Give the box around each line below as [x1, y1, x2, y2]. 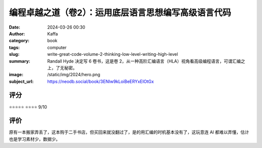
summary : [9, 58, 31, 64]
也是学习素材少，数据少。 [9, 136, 60, 142]
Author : [9, 31, 25, 36]
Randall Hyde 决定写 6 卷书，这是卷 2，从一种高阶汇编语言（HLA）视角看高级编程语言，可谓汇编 [47, 58, 241, 64]
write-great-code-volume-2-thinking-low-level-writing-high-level [47, 51, 178, 57]
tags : [9, 44, 20, 50]
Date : [9, 24, 20, 30]
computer [47, 44, 67, 50]
